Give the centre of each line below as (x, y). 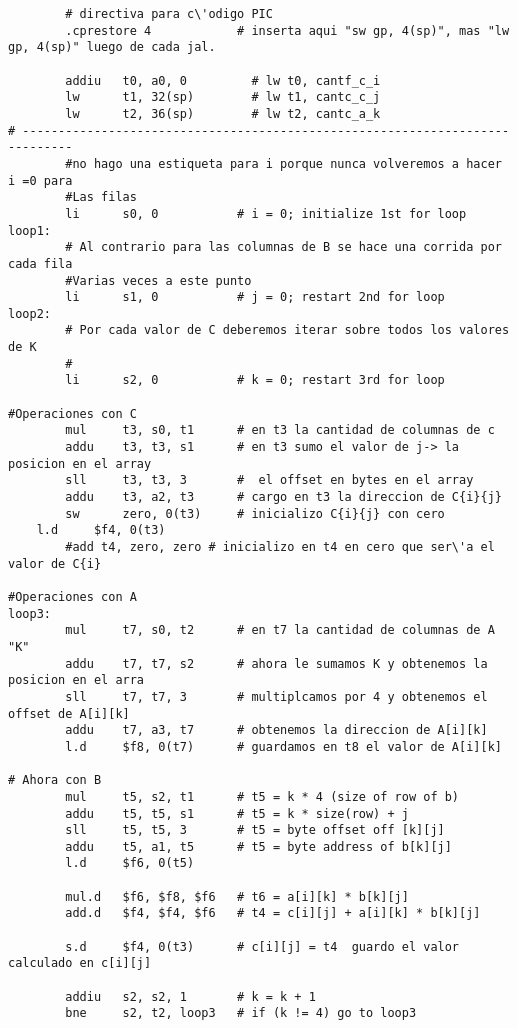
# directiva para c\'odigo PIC (169, 14)
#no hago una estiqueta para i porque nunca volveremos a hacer (283, 163)
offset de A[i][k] (69, 713)
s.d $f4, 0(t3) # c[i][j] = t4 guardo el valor (262, 946)
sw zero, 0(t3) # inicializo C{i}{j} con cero (255, 513)
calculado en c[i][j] (80, 963)
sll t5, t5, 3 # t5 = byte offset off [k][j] (255, 830)
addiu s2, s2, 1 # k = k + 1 (190, 996)
